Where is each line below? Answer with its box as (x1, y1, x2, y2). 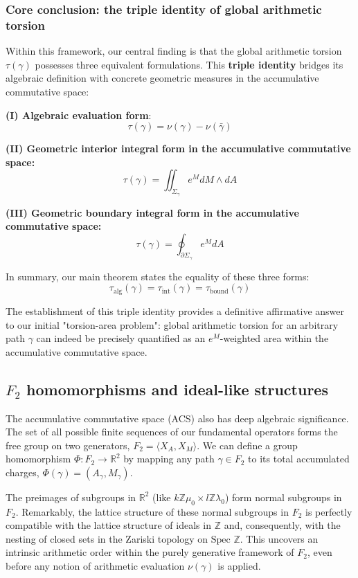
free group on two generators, (6, 437, 130, 452)
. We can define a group (197, 437, 298, 452)
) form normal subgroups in (224, 489, 342, 504)
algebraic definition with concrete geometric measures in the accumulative (6, 71, 319, 85)
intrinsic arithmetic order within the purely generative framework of (6, 545, 294, 559)
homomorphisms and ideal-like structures (26, 378, 328, 399)
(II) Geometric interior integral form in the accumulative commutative (6, 141, 351, 156)
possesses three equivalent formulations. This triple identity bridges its (35, 57, 343, 71)
